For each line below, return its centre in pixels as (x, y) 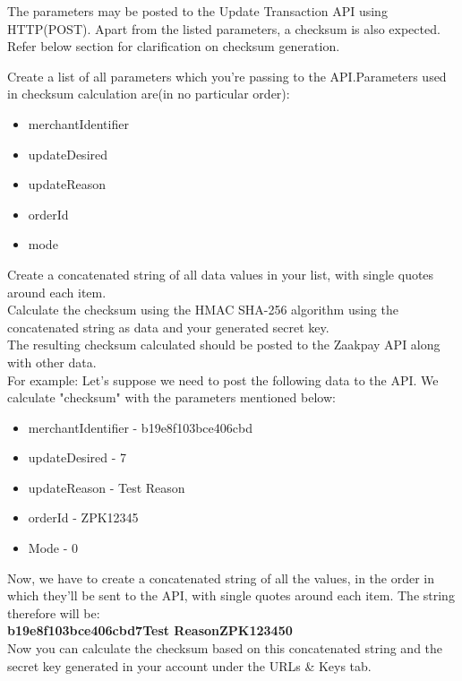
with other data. (52, 362)
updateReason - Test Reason (107, 487)
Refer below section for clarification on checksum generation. (174, 46)
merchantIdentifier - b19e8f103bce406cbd (140, 427)
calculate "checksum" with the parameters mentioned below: (171, 397)
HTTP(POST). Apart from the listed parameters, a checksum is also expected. (224, 28)
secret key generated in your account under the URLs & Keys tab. (189, 665)
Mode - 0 (53, 548)
